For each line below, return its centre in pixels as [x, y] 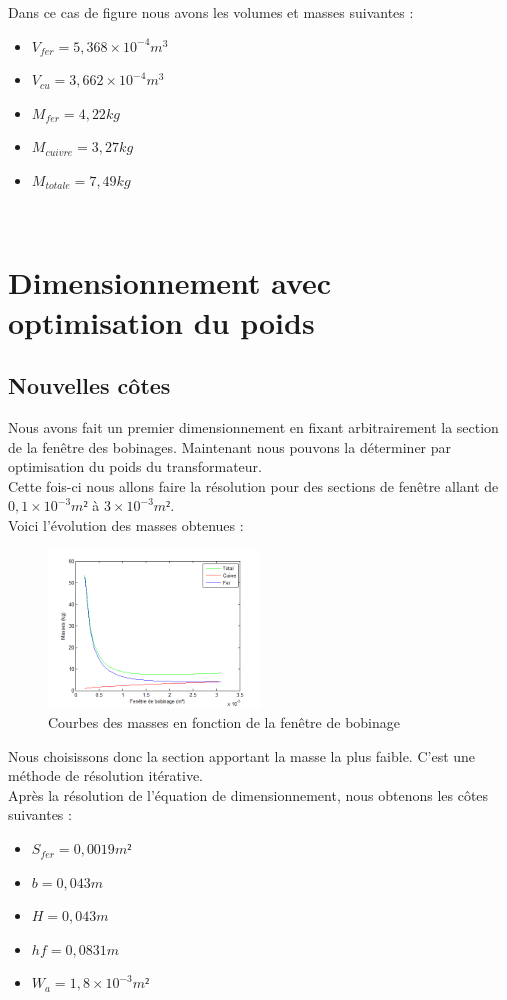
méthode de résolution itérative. [105, 775]
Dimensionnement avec [170, 282]
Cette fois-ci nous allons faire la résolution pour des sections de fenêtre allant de [253, 485]
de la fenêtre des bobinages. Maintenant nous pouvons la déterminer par [230, 446]
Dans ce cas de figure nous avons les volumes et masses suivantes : [211, 12]
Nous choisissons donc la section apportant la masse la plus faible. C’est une [242, 755]
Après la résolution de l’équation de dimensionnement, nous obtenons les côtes [248, 794]
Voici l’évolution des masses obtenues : [126, 524]
